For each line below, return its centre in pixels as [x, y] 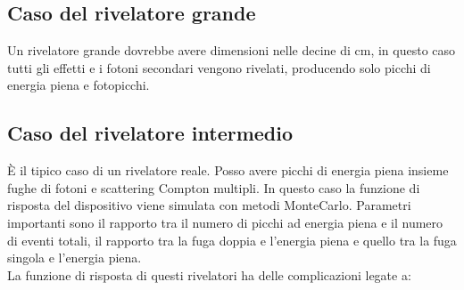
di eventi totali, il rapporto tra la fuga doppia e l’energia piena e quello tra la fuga [232, 240]
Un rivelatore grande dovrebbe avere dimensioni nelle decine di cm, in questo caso [232, 50]
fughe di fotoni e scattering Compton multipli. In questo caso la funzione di [214, 187]
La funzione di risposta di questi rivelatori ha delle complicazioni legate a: [209, 274]
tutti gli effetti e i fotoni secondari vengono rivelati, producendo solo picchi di [219, 67]
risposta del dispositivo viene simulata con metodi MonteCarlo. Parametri [209, 205]
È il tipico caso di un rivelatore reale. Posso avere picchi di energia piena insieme [228, 170]
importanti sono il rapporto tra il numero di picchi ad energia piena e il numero [225, 222]
